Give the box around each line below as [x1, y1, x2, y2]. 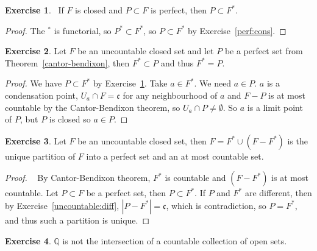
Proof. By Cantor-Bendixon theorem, [5, 171, 151, 184]
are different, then [244, 186, 312, 199]
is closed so [49, 113, 91, 125]
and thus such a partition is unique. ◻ [5, 213, 150, 226]
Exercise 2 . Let [5, 44, 66, 57]
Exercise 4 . [5, 234, 51, 247]
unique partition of [5, 149, 76, 162]
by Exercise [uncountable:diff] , [5, 199, 119, 211]
